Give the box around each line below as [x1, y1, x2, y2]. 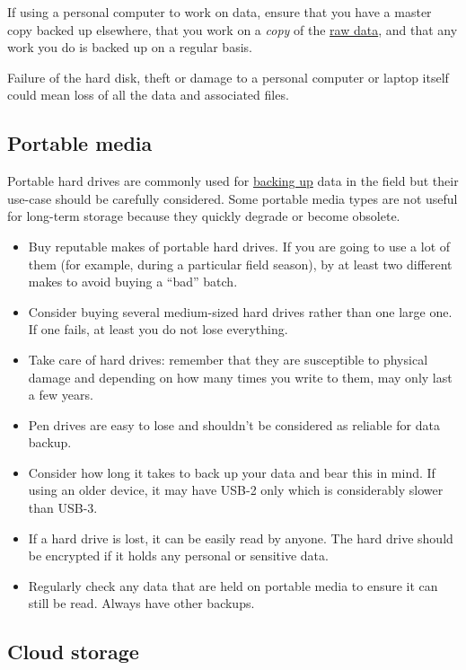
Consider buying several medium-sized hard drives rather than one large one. [28, 302, 453, 321]
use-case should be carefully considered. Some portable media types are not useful [7, 189, 458, 207]
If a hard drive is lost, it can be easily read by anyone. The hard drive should [28, 528, 453, 547]
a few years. [28, 385, 93, 404]
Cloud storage [7, 638, 139, 666]
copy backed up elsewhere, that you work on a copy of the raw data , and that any [7, 20, 458, 39]
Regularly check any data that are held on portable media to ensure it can [28, 576, 438, 595]
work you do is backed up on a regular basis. [7, 38, 252, 57]
